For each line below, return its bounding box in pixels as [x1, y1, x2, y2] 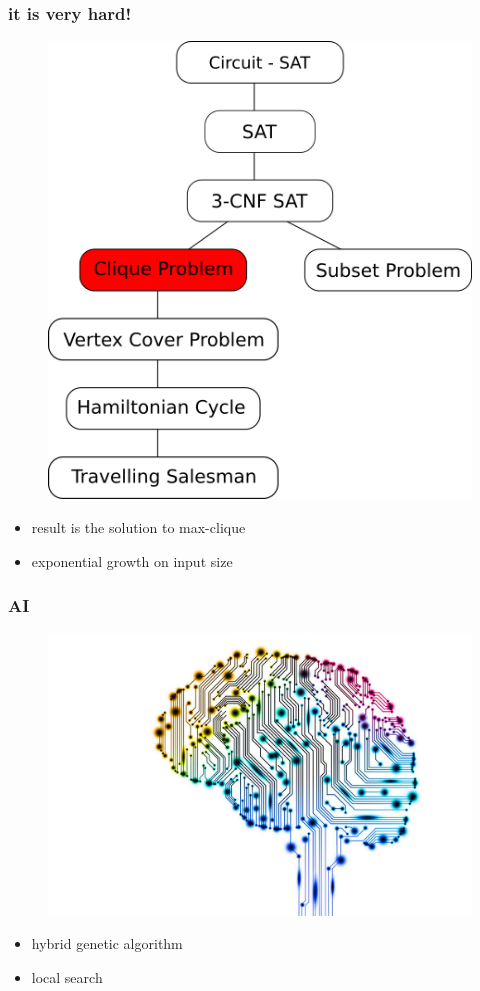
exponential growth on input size [31, 550, 233, 571]
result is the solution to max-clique [31, 517, 246, 538]
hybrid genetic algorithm [31, 933, 183, 954]
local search [31, 967, 103, 988]
